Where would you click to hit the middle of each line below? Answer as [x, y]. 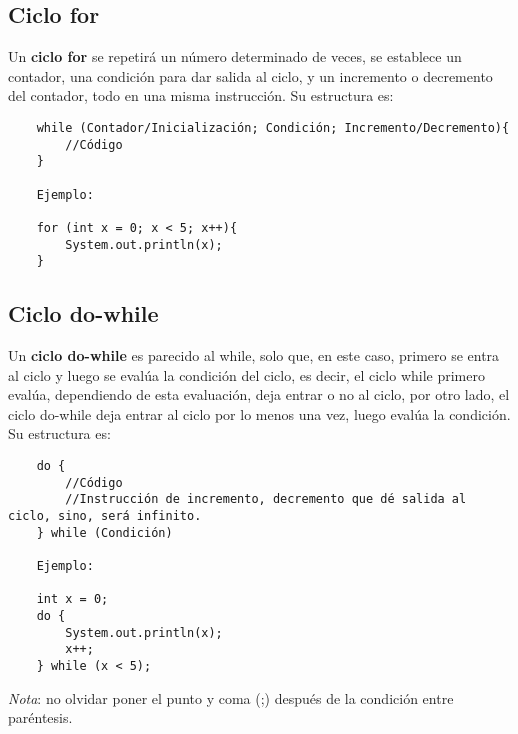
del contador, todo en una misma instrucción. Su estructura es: [201, 95]
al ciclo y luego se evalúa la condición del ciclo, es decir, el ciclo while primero [246, 374]
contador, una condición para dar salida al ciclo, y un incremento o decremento [250, 75]
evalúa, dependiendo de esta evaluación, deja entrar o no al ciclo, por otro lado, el [259, 394]
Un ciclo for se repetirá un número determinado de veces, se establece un [235, 56]
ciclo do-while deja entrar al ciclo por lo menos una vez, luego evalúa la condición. [259, 413]
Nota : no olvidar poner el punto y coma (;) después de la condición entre [231, 697]
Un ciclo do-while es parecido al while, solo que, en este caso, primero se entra [254, 355]
